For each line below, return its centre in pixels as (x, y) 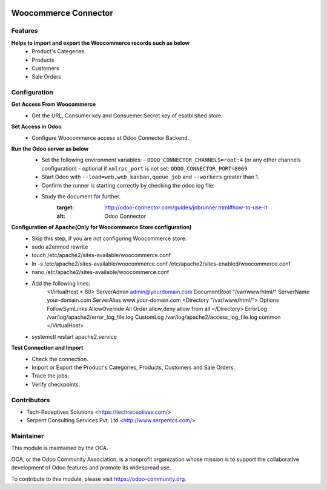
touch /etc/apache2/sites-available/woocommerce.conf (101, 255)
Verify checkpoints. (56, 384)
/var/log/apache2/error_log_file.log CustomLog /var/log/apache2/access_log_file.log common (164, 317)
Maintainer (28, 436)
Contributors (31, 400)
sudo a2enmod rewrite (60, 247)
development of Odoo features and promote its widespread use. (91, 468)
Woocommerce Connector (62, 13)
